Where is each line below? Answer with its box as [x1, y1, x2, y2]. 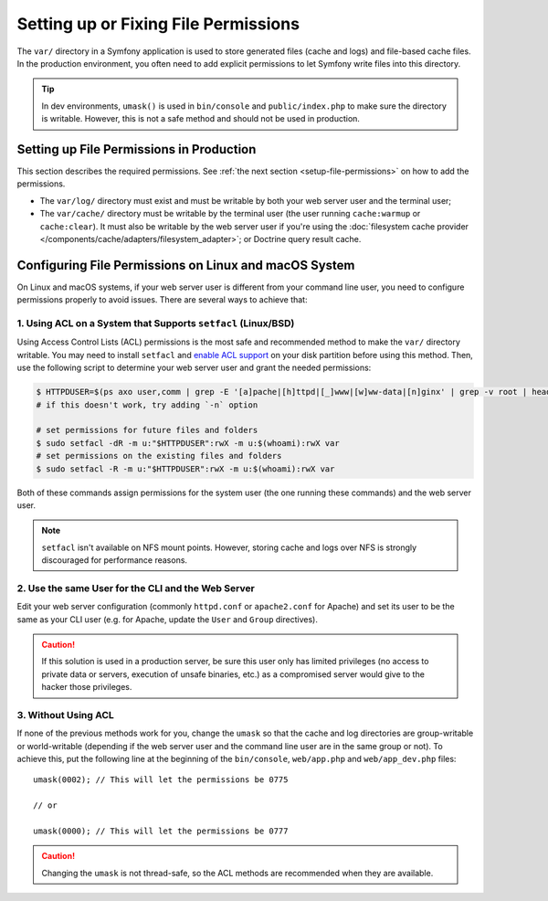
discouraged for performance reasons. [41, 555, 187, 566]
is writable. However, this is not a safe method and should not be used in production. [41, 113, 361, 124]
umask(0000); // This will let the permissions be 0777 [33, 826, 289, 836]
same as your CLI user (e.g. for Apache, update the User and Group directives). [16, 613, 319, 625]
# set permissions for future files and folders [36, 425, 258, 436]
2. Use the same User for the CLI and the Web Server [16, 581, 255, 594]
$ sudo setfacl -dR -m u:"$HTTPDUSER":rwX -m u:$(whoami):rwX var [36, 438, 340, 448]
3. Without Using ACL [16, 708, 114, 721]
